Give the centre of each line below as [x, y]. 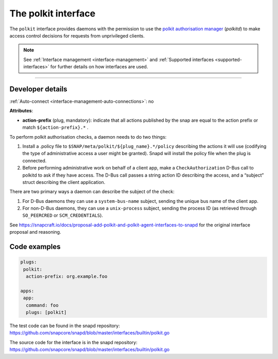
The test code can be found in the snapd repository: [65, 326]
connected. [34, 160]
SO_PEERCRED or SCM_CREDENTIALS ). [63, 215]
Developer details [38, 89]
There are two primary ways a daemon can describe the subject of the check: [92, 192]
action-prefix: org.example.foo [67, 277]
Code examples [35, 247]
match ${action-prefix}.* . [55, 127]
